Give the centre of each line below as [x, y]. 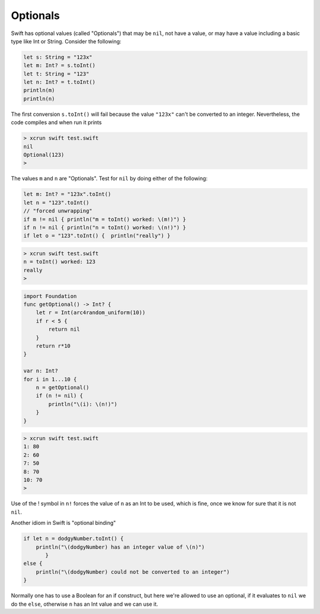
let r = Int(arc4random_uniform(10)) [91, 313]
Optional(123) [44, 155]
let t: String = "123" [56, 74]
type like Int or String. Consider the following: [66, 41]
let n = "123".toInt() [56, 202]
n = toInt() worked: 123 [60, 262]
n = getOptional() [63, 387]
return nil [64, 329]
